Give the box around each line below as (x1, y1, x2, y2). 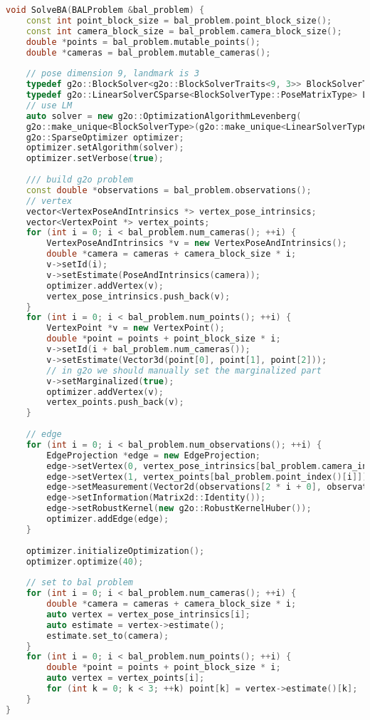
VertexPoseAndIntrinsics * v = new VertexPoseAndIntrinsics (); (46, 238, 347, 249)
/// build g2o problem (26, 175, 133, 185)
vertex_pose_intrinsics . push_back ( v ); (46, 291, 231, 302)
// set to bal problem (26, 577, 133, 588)
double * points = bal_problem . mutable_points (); (26, 36, 261, 47)
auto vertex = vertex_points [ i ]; (46, 673, 205, 684)
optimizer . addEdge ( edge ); (46, 514, 169, 524)
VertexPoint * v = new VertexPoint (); (46, 323, 225, 334)
